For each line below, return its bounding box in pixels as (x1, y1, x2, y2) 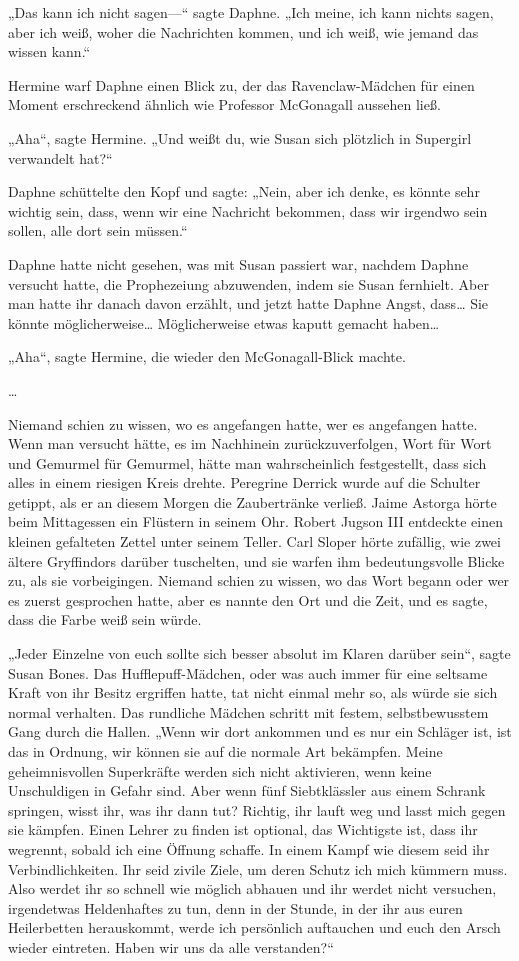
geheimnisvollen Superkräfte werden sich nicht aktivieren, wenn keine (8, 760, 432, 781)
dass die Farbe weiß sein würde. (8, 609, 202, 630)
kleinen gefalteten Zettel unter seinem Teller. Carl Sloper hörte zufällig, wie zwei (8, 531, 501, 552)
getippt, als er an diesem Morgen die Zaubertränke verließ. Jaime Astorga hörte (8, 491, 497, 512)
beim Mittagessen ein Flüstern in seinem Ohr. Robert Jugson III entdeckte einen (8, 511, 503, 532)
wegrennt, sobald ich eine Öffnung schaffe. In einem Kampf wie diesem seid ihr (8, 838, 490, 859)
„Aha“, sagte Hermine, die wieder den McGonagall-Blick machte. (8, 346, 406, 367)
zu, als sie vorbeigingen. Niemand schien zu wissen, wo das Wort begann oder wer (8, 570, 510, 591)
